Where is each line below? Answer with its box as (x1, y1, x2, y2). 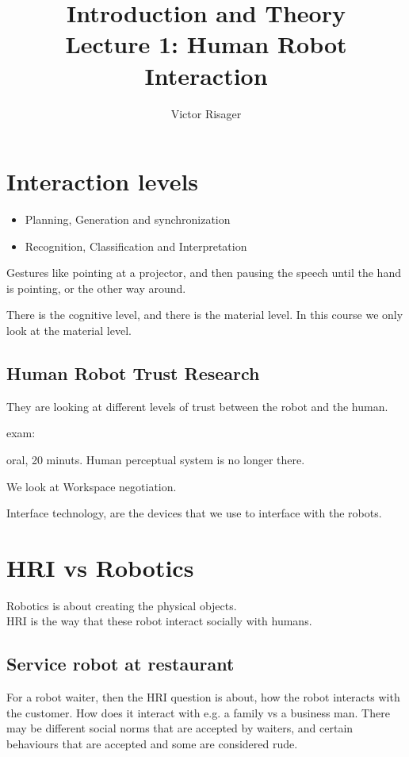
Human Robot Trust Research (6, 360, 260, 385)
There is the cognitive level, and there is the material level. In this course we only (6, 306, 403, 323)
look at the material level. (6, 322, 132, 338)
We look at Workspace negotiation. (6, 478, 177, 494)
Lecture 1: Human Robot (65, 28, 347, 60)
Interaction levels (6, 165, 199, 198)
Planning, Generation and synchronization (25, 211, 231, 228)
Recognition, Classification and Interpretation (25, 237, 247, 254)
